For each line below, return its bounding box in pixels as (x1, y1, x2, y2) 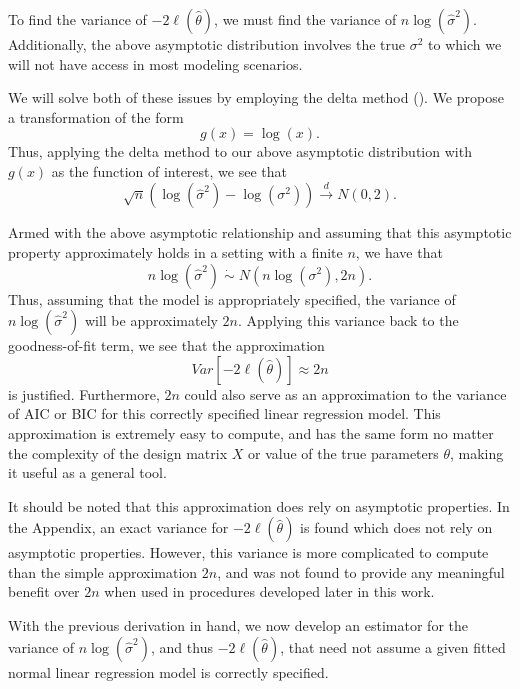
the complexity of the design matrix (8, 442, 228, 463)
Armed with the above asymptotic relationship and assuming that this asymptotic (8, 222, 512, 243)
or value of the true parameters (247, 442, 439, 463)
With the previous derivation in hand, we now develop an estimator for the (8, 615, 468, 636)
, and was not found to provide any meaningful (217, 561, 505, 582)
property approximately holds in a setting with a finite (8, 241, 343, 262)
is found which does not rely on (300, 517, 493, 538)
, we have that (355, 241, 443, 262)
